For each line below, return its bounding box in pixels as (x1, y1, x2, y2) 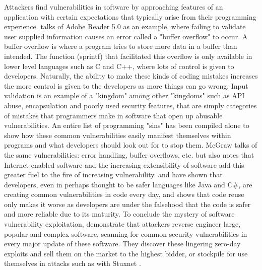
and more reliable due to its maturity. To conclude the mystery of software (4, 209, 235, 219)
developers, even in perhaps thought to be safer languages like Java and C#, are (4, 179, 252, 189)
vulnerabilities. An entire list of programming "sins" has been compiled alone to (4, 120, 249, 130)
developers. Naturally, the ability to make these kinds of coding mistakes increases (4, 71, 258, 81)
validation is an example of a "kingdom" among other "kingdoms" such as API (4, 90, 245, 101)
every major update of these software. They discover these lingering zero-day (4, 238, 241, 249)
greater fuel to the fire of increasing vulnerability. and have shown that (4, 169, 223, 180)
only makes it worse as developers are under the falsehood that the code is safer (4, 198, 251, 209)
